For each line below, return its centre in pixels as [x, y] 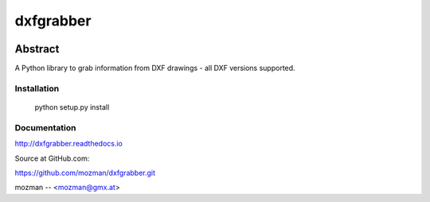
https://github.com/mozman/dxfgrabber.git [85, 173]
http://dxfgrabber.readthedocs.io [69, 144]
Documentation [45, 127]
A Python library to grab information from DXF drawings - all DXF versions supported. [155, 68]
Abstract [37, 49]
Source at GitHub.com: [52, 158]
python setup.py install [72, 107]
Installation [37, 88]
